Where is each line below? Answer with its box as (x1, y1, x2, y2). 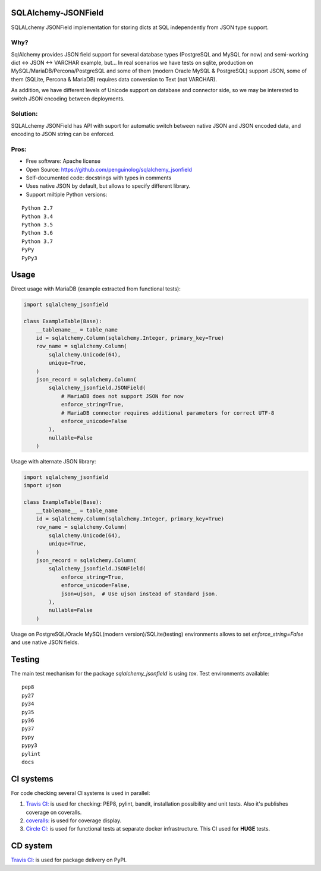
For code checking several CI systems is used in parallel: (11, 789, 150, 796)
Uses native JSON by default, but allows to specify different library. (26, 182, 191, 190)
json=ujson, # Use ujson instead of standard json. (61, 590, 218, 597)
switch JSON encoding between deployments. (11, 95, 125, 102)
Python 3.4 (21, 213, 53, 220)
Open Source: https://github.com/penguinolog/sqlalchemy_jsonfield (26, 166, 193, 173)
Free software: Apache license (26, 157, 101, 165)
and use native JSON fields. (11, 639, 80, 646)
